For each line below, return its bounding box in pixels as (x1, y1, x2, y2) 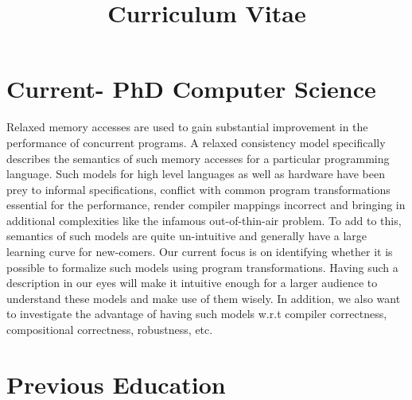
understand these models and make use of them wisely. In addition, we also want (6, 289, 401, 306)
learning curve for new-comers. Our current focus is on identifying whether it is (6, 243, 393, 260)
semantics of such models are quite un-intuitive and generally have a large (6, 227, 367, 244)
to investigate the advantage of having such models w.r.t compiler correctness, (6, 305, 387, 322)
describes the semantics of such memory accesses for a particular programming (6, 150, 390, 166)
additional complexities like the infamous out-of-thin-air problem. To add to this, (6, 212, 402, 228)
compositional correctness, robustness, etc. (6, 321, 213, 338)
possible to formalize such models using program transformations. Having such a (6, 258, 398, 275)
